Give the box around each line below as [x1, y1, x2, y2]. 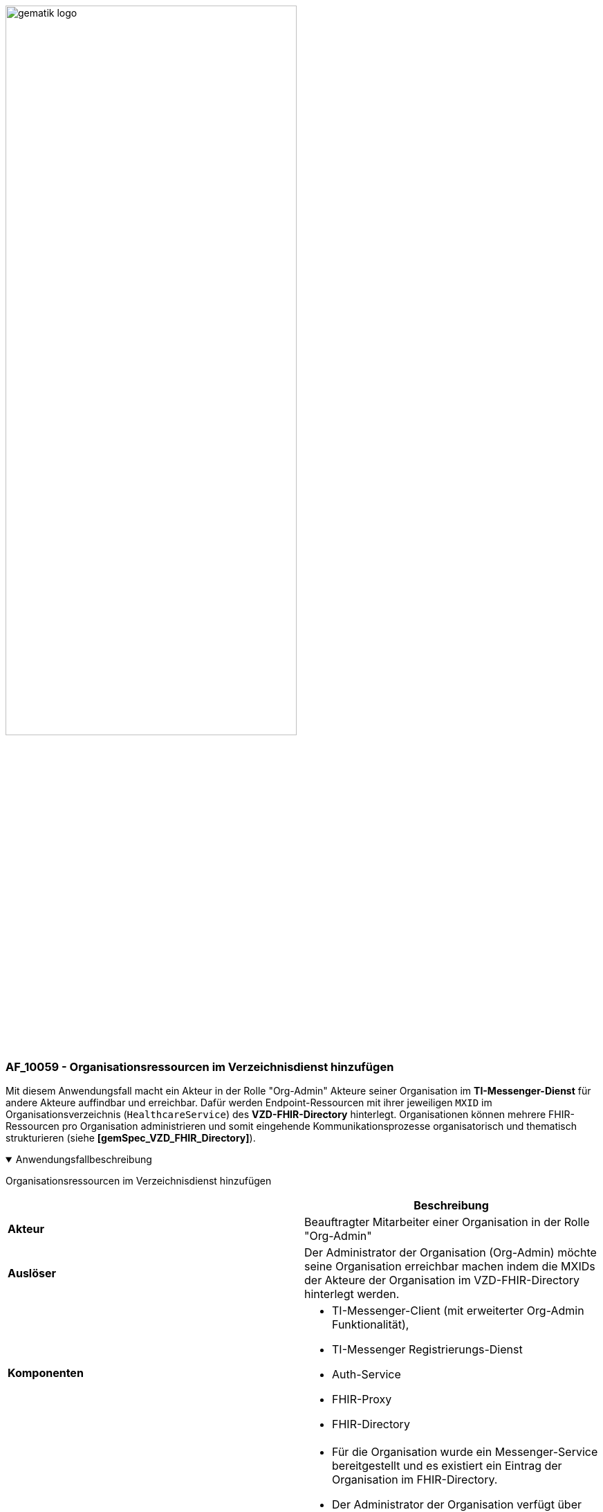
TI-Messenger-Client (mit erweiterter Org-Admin [332, 1304, 584, 1318]
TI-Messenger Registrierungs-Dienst [332, 1342, 523, 1357]
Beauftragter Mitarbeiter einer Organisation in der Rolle [304, 1215, 590, 1230]
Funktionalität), [332, 1317, 409, 1332]
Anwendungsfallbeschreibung [15, 1153, 152, 1166]
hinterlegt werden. [304, 1287, 400, 1302]
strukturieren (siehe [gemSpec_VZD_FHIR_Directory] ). [6, 1132, 256, 1144]
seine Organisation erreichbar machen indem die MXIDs [304, 1259, 595, 1274]
